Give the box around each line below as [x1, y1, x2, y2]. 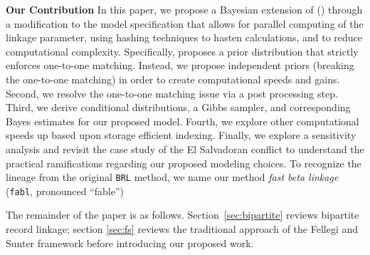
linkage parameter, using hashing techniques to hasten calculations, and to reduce [6, 30, 363, 45]
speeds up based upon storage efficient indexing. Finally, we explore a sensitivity [6, 127, 356, 142]
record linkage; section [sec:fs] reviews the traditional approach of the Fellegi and [6, 222, 359, 236]
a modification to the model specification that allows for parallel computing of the [6, 16, 364, 31]
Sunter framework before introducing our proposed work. [6, 235, 254, 250]
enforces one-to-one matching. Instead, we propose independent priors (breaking [6, 58, 354, 73]
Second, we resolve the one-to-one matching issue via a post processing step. [6, 85, 338, 100]
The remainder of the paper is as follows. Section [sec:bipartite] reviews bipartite [6, 207, 359, 222]
